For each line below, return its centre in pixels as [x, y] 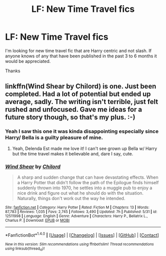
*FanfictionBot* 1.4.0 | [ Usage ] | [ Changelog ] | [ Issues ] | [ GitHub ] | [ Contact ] [82, 235]
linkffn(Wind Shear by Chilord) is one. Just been [81, 86]
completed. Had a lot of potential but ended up [78, 94]
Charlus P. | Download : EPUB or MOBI [38, 220]
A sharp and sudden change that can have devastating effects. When [88, 177]
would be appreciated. [28, 61]
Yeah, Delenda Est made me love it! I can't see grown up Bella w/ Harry [84, 148]
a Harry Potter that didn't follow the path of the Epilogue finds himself [88, 182]
